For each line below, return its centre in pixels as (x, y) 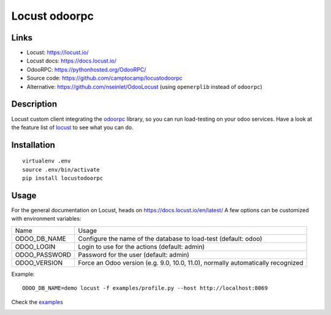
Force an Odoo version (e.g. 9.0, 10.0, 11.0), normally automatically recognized (191, 262)
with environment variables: (46, 219)
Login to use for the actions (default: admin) (141, 246)
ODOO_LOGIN (35, 246)
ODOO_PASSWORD (43, 254)
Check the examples (37, 302)
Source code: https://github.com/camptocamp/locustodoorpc (105, 78)
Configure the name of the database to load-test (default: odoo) (170, 238)
